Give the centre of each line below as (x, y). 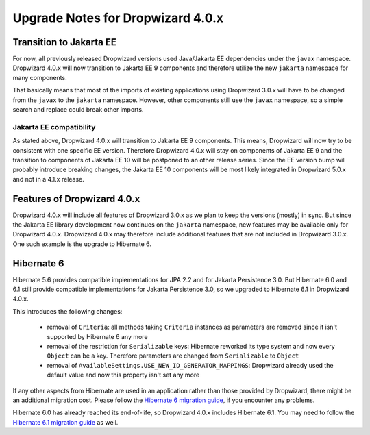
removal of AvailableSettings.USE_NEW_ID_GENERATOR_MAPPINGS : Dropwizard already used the (190, 365)
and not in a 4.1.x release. (49, 179)
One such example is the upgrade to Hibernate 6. (82, 244)
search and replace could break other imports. (78, 110)
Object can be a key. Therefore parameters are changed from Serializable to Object (173, 356)
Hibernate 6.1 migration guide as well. (65, 422)
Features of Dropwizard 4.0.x (76, 199)
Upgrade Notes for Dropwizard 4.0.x (118, 18)
